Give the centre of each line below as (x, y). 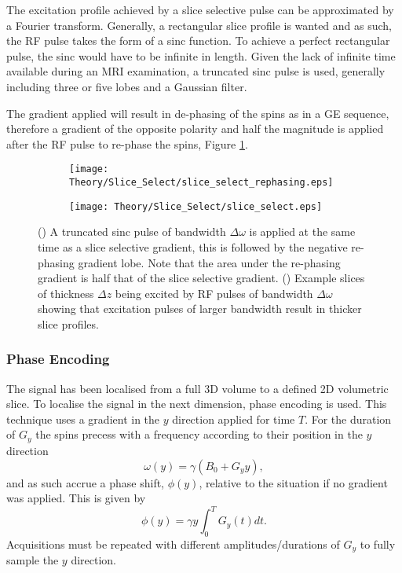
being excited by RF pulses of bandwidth (214, 293)
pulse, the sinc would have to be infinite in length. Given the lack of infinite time (201, 55)
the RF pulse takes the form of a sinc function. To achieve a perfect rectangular (198, 40)
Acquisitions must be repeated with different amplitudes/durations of (173, 544)
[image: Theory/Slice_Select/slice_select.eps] (196, 206)
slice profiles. (68, 323)
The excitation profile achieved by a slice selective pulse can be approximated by (200, 9)
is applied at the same (302, 231)
